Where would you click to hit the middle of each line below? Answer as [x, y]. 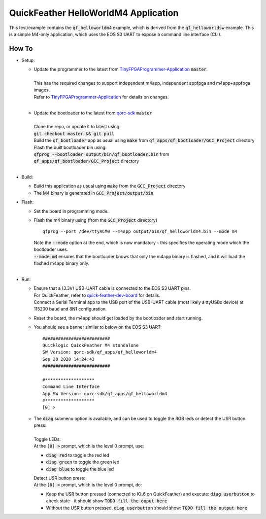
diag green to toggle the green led [83, 462]
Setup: [28, 60]
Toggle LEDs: [47, 439]
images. [42, 90]
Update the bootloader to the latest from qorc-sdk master [93, 113]
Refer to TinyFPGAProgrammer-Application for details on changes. [101, 97]
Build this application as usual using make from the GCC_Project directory [110, 186]
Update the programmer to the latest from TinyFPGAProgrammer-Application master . [121, 69]
